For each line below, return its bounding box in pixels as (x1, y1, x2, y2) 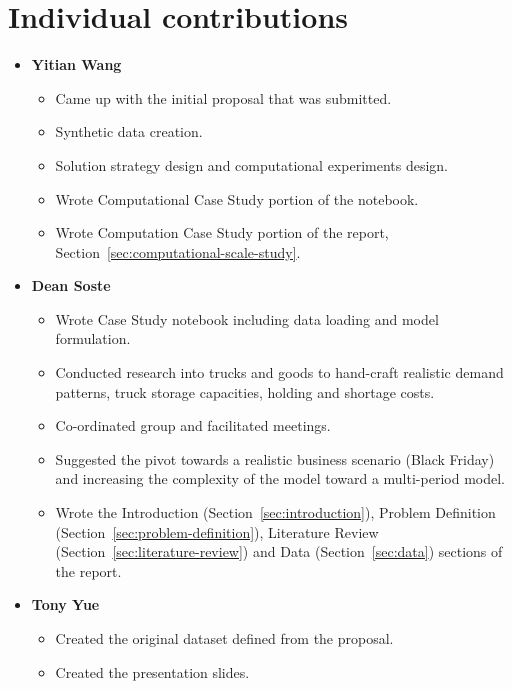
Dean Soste (31, 275, 111, 296)
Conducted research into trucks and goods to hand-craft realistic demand (55, 362, 504, 383)
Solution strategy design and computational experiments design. (55, 154, 449, 175)
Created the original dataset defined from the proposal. (55, 628, 394, 648)
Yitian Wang (31, 54, 122, 75)
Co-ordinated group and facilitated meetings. (55, 415, 331, 436)
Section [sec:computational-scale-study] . (55, 241, 301, 262)
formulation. (55, 328, 131, 349)
